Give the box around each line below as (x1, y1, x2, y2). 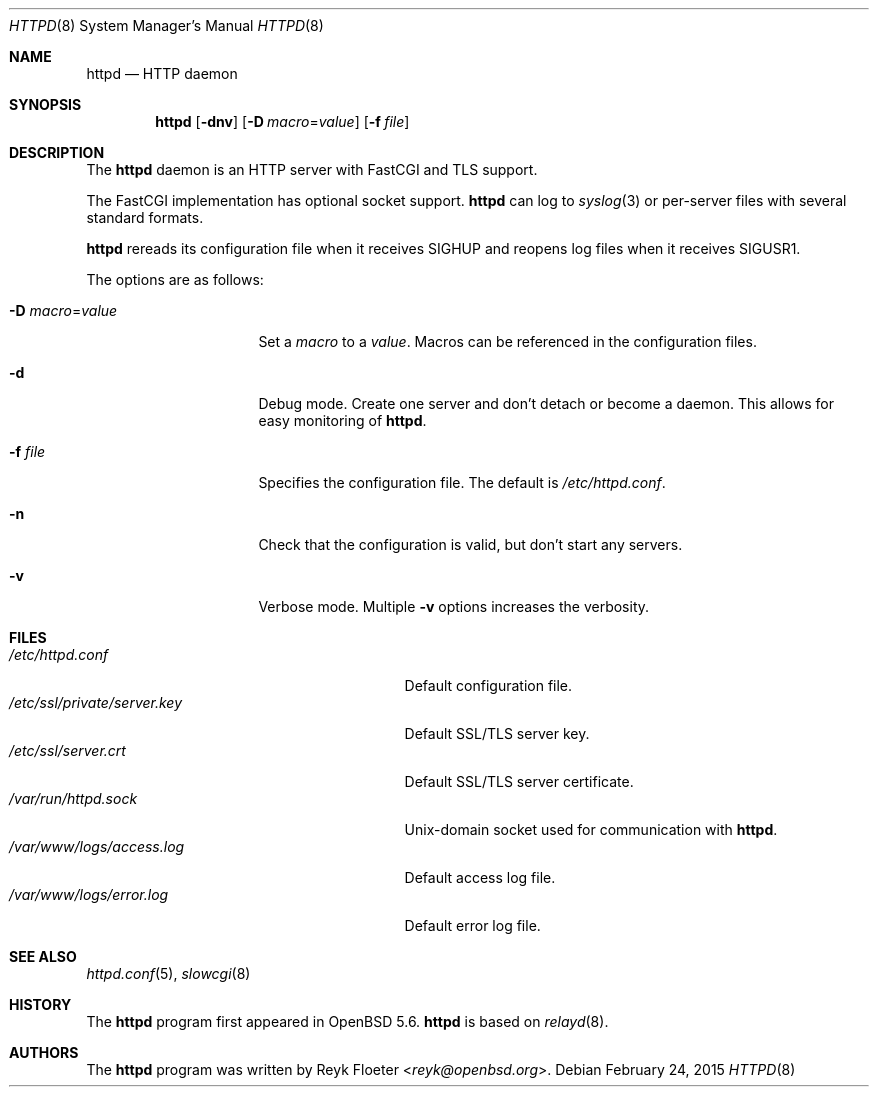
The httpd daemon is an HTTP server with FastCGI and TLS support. (86, 161, 538, 178)
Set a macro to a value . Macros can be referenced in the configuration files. (258, 333, 757, 350)
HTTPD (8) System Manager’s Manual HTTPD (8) (9, 17, 324, 34)
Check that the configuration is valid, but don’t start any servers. (258, 536, 683, 553)
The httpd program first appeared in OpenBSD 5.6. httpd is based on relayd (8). (86, 1013, 609, 1030)
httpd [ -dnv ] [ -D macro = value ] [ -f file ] (155, 113, 410, 130)
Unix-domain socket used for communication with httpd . (404, 821, 778, 838)
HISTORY (9, 996, 72, 1013)
